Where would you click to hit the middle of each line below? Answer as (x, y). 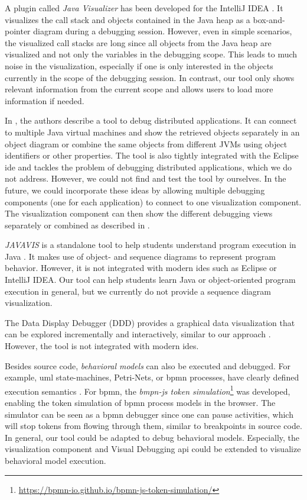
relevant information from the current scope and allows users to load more (139, 89)
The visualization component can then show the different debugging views (139, 213)
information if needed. (45, 100)
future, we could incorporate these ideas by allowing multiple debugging (135, 190)
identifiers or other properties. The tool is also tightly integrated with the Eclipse (152, 155)
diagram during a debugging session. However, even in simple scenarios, (163, 31)
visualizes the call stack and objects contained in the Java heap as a (128, 19)
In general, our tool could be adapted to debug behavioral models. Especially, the (152, 437)
